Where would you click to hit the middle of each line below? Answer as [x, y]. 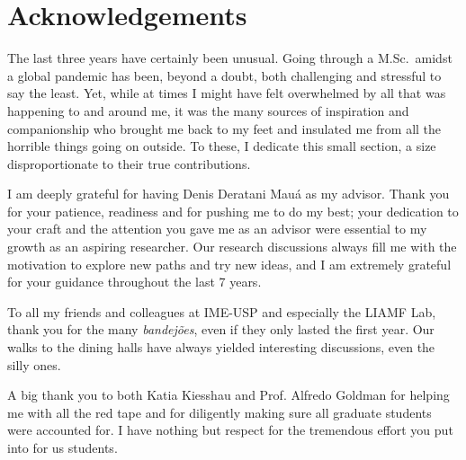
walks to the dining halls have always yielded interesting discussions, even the [221, 347]
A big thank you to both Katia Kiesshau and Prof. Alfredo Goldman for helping [229, 395]
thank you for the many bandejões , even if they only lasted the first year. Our [221, 329]
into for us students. [63, 447]
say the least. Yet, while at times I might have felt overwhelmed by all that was [227, 93]
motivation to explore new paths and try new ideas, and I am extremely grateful [229, 264]
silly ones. [34, 364]
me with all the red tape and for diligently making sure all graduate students [220, 412]
